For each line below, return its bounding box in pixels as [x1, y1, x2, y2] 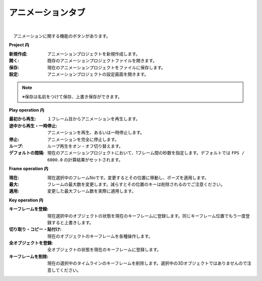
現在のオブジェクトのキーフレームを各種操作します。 [47, 233, 153, 239]
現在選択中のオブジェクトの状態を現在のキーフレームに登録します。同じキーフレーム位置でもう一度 [47, 213, 246, 218]
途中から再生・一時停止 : [9, 123, 58, 129]
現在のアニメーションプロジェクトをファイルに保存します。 [47, 65, 166, 70]
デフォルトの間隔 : [9, 150, 45, 156]
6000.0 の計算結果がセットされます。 [47, 157, 123, 163]
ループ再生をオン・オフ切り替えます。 [47, 143, 123, 149]
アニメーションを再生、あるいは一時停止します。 [47, 130, 145, 135]
